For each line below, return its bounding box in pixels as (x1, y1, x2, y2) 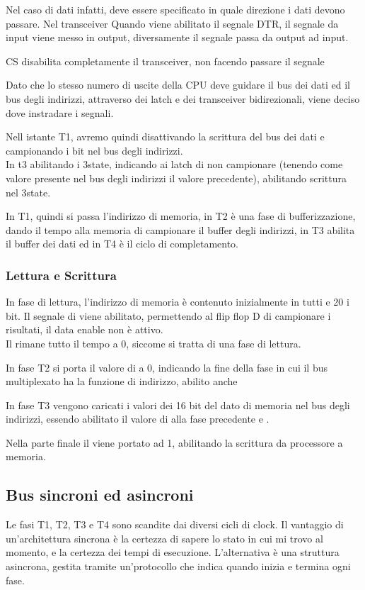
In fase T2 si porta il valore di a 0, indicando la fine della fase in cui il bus (6, 360, 328, 374)
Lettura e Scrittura (6, 266, 117, 284)
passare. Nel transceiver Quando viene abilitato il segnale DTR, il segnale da (6, 16, 339, 30)
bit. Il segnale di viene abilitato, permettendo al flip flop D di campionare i (6, 308, 331, 323)
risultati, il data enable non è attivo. (6, 322, 163, 337)
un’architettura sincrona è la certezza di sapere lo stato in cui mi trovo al (6, 530, 323, 545)
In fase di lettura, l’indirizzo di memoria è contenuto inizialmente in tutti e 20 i (6, 294, 349, 309)
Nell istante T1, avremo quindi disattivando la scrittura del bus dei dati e (6, 129, 325, 144)
